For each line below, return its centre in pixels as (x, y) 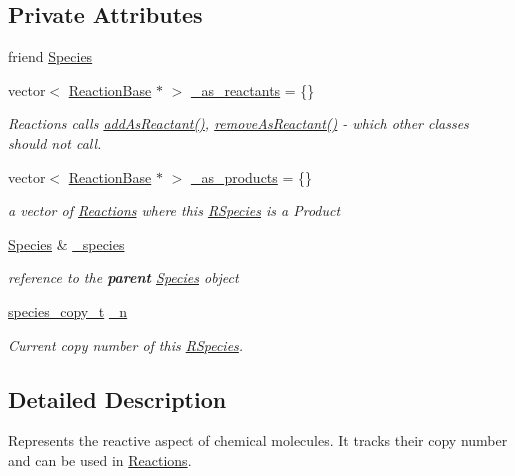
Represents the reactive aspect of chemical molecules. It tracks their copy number (258, 440)
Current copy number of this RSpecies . (126, 344)
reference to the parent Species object (123, 277)
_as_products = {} (251, 176)
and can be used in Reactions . (100, 459)
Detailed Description (117, 398)
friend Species (50, 56)
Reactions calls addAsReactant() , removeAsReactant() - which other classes (238, 123)
